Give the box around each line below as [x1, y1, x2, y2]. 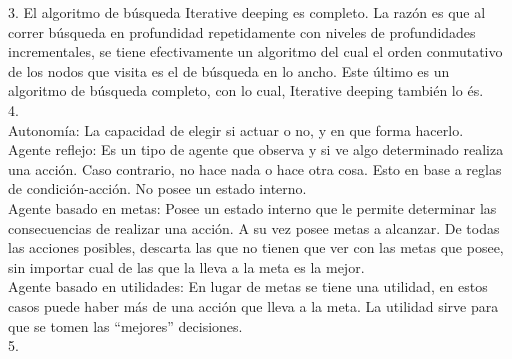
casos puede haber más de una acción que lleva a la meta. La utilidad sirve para [8, 295, 499, 316]
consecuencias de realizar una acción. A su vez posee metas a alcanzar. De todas [8, 217, 500, 238]
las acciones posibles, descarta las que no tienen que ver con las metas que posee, [8, 237, 504, 258]
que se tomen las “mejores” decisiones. [8, 315, 243, 336]
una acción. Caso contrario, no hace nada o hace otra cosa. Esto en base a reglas [8, 158, 502, 179]
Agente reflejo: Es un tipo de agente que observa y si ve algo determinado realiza [8, 139, 504, 160]
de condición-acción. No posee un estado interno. [8, 178, 307, 199]
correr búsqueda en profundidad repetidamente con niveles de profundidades [8, 21, 476, 42]
